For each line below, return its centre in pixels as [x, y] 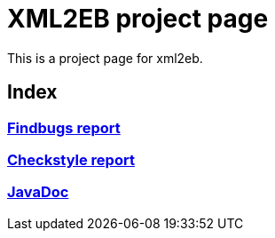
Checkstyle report [71, 159]
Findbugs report [64, 127]
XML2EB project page [138, 19]
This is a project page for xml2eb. [105, 58]
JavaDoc [38, 192]
